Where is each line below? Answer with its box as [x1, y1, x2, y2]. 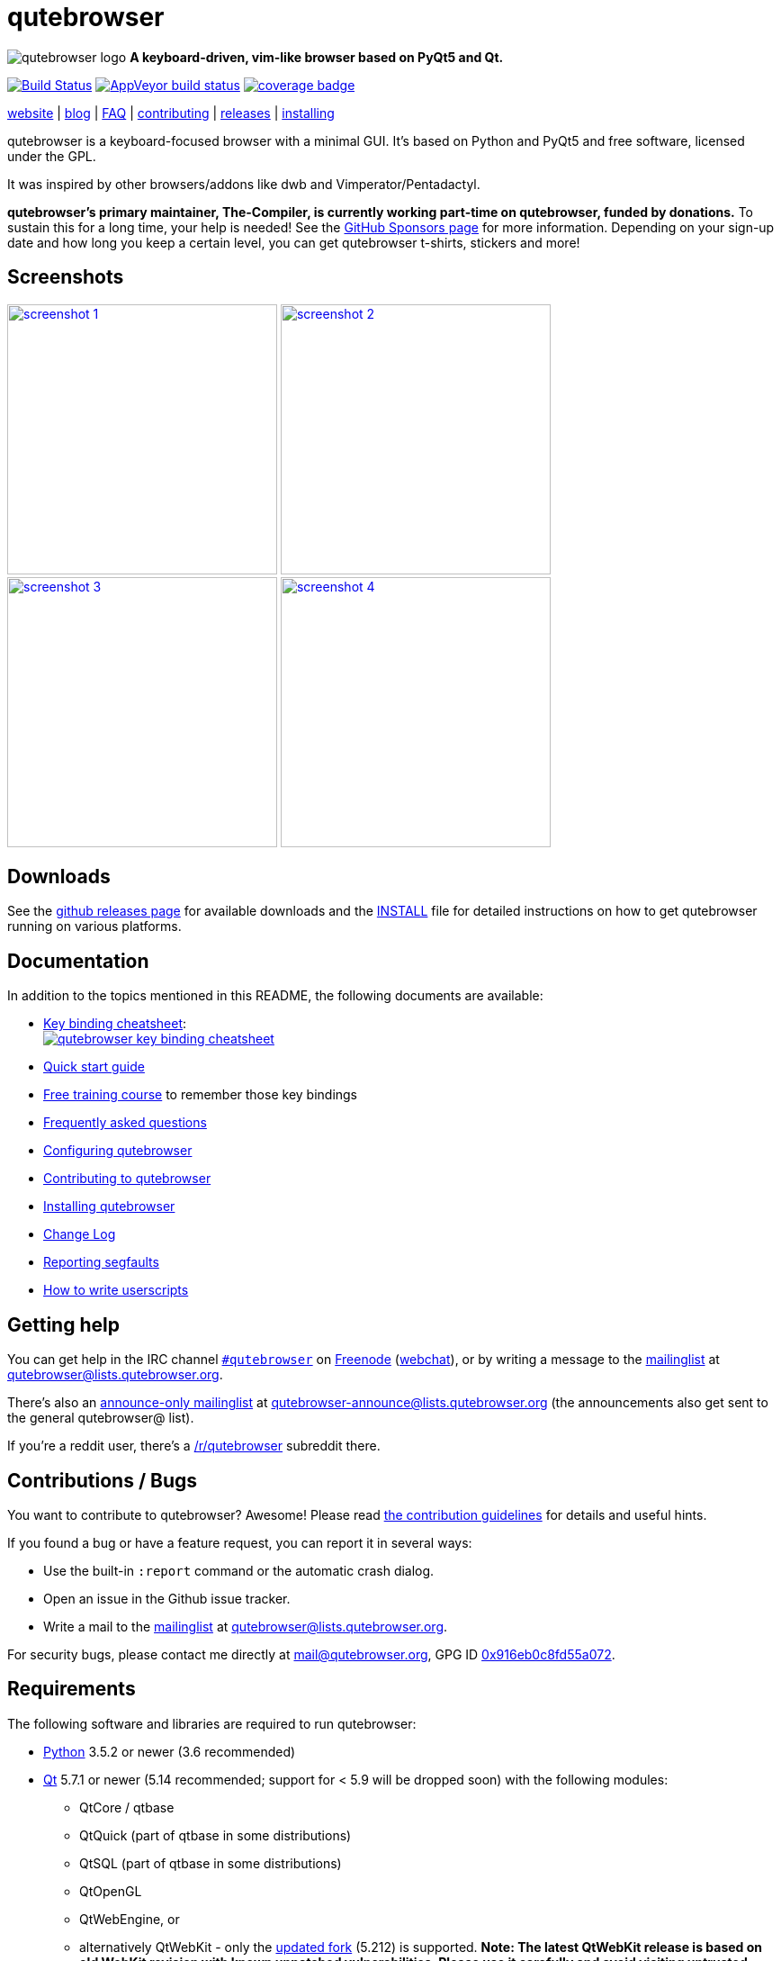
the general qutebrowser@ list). [7, 1410, 194, 1426]
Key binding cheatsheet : [43, 1016, 187, 1032]
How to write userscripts [43, 1282, 189, 1298]
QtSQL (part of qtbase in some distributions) [79, 1855, 342, 1871]
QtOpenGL [79, 1883, 142, 1899]
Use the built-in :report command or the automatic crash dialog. [43, 1562, 435, 1578]
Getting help [7, 1313, 120, 1336]
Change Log [43, 1226, 116, 1243]
